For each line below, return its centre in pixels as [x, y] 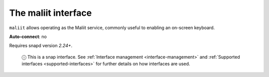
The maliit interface [51, 13]
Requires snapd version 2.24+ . [41, 46]
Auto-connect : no [28, 37]
